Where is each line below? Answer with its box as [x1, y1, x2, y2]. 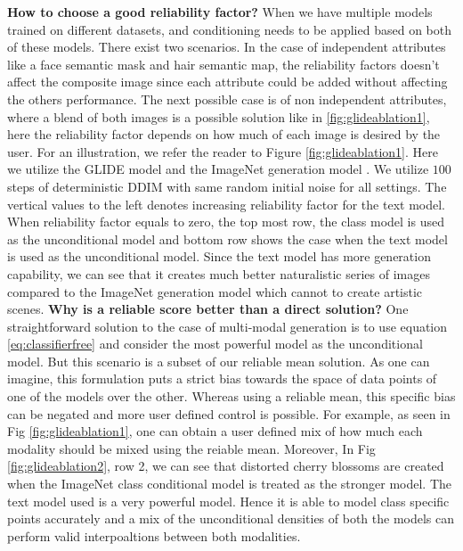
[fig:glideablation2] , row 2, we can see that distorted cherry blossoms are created [7, 456, 444, 475]
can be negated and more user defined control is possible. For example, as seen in [7, 404, 451, 423]
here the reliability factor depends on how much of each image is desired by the [7, 125, 441, 144]
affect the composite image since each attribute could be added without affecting [7, 72, 448, 91]
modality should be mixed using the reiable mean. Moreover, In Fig [7, 439, 376, 457]
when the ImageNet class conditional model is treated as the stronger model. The [7, 474, 451, 493]
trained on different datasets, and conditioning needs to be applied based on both [7, 20, 451, 38]
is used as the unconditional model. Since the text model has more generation [7, 247, 431, 266]
